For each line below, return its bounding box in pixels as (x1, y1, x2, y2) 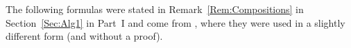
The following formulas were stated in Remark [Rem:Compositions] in (6, 2, 304, 16)
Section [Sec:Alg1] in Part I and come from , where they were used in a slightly (6, 15, 345, 29)
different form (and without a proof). (6, 29, 163, 43)
